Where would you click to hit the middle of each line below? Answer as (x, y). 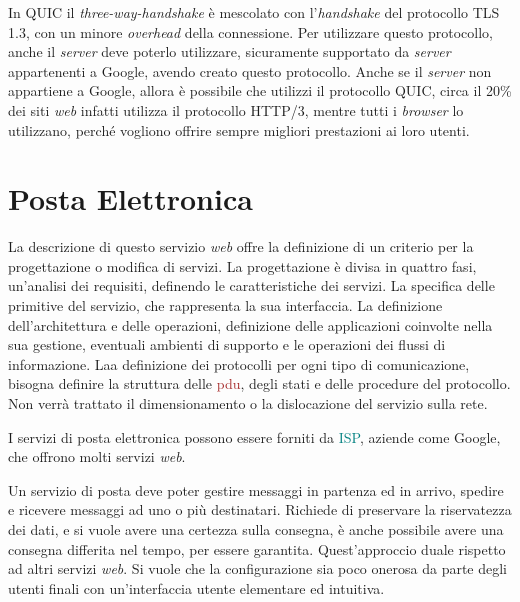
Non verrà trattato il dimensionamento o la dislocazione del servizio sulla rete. (248, 403)
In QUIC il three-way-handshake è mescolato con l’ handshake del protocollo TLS (254, 12)
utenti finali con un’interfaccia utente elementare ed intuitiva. (196, 587)
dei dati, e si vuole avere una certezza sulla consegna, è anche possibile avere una (256, 529)
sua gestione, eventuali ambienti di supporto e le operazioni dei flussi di (227, 344)
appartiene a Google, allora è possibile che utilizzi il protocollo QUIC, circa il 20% (260, 90)
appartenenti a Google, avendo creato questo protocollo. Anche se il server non (250, 70)
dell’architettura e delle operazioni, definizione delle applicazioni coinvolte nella (250, 324)
